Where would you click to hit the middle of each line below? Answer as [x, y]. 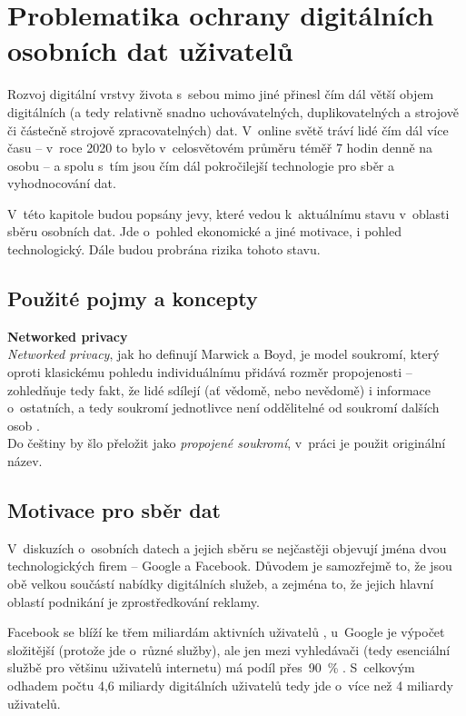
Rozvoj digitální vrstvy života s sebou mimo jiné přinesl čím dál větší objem [221, 94]
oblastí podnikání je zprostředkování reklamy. [134, 601]
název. [25, 461]
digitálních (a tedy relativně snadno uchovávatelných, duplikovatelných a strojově [233, 111]
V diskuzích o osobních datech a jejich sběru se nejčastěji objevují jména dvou [227, 547]
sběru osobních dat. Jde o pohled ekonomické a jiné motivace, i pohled [204, 231]
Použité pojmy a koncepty [133, 298]
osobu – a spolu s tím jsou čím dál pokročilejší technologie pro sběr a [201, 165]
